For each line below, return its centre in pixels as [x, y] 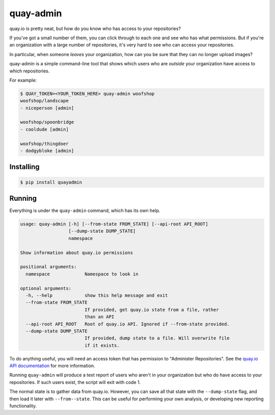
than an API [99, 317]
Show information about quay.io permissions [77, 253]
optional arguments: [46, 288]
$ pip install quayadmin [51, 182]
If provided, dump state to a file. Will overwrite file [157, 338]
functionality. [23, 406]
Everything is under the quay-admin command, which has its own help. [85, 211]
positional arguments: [48, 267]
